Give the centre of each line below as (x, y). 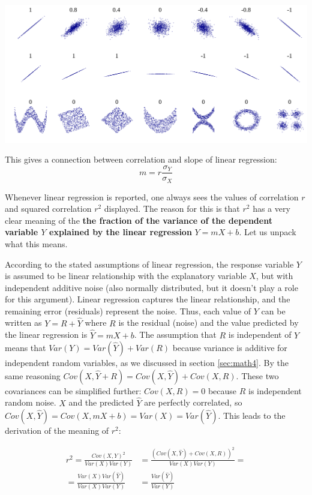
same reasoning (33, 375)
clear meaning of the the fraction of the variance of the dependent (139, 220)
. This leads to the (252, 415)
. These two (257, 375)
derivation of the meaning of (57, 430)
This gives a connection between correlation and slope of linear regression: (141, 159)
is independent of (260, 334)
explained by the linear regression (121, 232)
